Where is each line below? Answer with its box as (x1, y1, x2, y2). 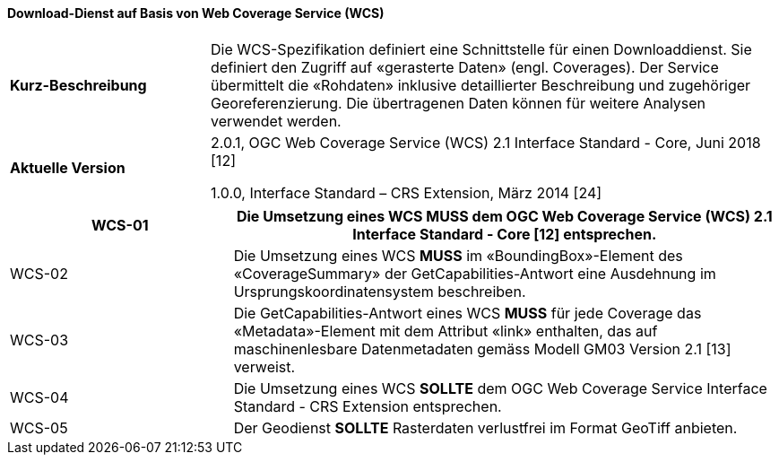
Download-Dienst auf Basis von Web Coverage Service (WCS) (7, 5, 385, 21)
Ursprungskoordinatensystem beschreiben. (233, 282, 526, 301)
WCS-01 (91, 215, 149, 234)
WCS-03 (10, 330, 69, 349)
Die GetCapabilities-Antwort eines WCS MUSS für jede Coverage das (233, 303, 702, 322)
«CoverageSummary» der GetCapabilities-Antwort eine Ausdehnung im (233, 264, 716, 283)
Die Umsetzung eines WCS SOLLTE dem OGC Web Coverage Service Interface (233, 379, 767, 397)
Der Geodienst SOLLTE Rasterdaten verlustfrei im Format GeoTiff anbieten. (233, 418, 738, 437)
